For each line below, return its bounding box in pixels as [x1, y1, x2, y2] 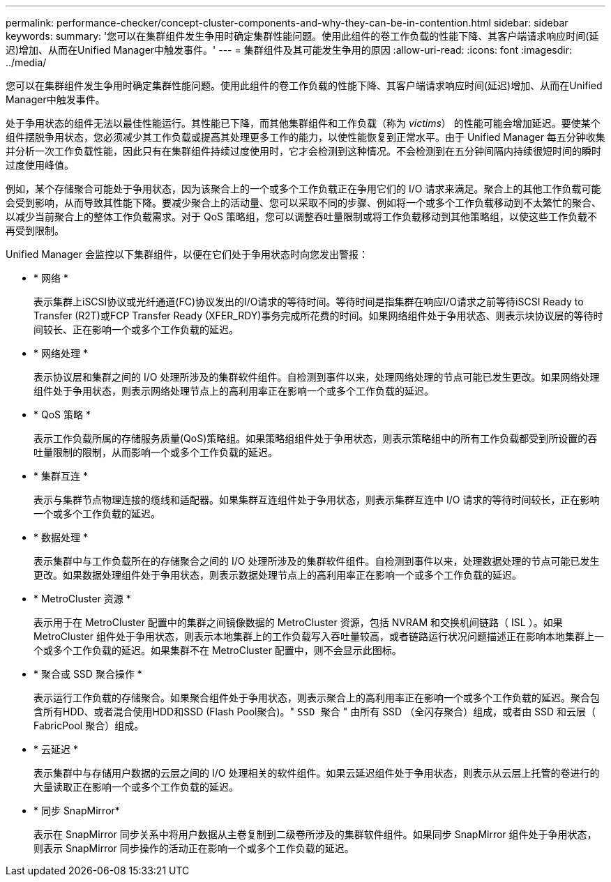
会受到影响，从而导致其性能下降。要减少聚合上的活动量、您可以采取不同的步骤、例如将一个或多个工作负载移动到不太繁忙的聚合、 [6, 197, 601, 208]
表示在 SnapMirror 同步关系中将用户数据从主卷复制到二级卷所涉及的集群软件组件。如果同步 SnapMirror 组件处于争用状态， [33, 828, 597, 840]
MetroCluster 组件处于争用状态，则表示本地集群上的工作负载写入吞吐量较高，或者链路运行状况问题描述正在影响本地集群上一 [33, 630, 604, 642]
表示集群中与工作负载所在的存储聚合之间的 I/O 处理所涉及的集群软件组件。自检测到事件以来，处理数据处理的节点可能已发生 [33, 555, 600, 567]
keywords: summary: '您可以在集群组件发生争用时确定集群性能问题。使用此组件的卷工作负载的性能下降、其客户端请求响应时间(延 [6, 30, 599, 42]
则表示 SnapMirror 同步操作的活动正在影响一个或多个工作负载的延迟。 [33, 842, 354, 854]
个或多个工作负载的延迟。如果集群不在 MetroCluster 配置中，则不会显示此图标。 [33, 644, 402, 656]
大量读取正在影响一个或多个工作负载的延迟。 [33, 781, 239, 793]
